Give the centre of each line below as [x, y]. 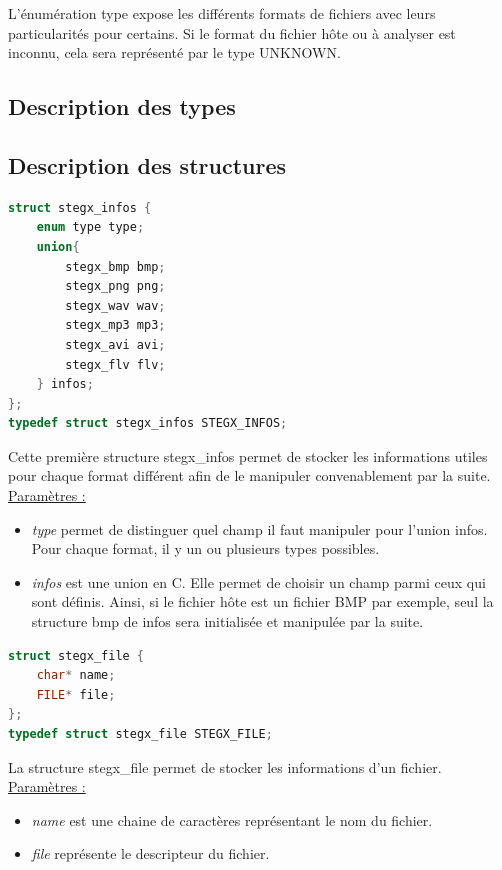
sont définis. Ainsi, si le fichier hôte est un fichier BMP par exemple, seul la [262, 601]
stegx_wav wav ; [115, 305]
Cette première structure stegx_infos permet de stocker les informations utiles [248, 455]
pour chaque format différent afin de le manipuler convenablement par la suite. [249, 475]
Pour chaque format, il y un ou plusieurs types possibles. [205, 548]
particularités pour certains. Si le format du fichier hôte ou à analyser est [232, 32]
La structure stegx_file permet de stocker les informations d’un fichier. [225, 766]
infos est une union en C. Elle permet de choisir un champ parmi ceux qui [258, 581]
